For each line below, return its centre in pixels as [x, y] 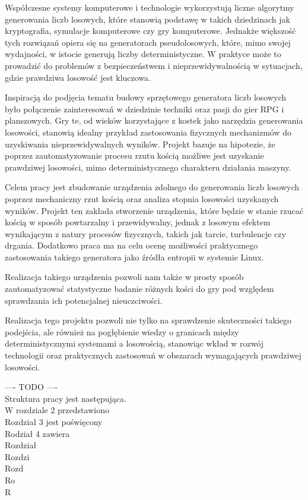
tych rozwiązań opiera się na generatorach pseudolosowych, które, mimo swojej [148, 42]
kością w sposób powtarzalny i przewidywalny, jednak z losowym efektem [138, 222]
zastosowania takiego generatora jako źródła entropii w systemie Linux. [134, 257]
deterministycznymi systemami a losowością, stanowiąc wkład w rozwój [134, 343]
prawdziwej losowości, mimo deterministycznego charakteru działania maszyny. [148, 167]
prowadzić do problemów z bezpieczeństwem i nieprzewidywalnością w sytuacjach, [154, 65]
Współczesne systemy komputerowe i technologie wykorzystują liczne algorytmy [150, 7]
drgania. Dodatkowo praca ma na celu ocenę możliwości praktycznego [131, 245]
